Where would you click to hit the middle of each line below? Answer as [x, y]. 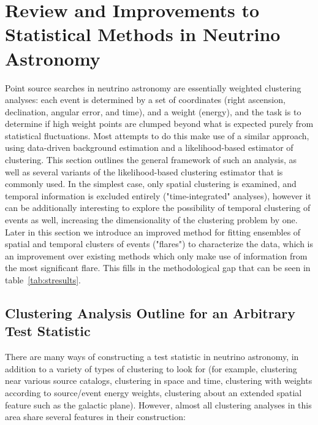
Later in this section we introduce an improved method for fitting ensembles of [153, 232]
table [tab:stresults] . [43, 280]
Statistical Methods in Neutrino [143, 34]
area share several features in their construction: [95, 417]
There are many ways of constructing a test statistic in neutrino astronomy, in [152, 357]
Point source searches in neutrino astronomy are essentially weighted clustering [153, 87]
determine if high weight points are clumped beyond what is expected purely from [159, 124]
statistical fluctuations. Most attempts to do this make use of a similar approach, [157, 135]
